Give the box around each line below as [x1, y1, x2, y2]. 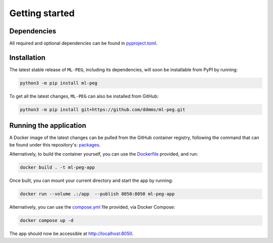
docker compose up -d [20, 218, 74, 223]
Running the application [9, 121, 86, 130]
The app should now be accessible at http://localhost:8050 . [9, 230, 134, 237]
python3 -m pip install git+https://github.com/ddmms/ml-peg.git [20, 107, 186, 112]
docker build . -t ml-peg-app [20, 165, 95, 170]
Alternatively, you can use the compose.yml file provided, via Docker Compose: [9, 204, 175, 210]
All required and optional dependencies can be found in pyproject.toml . [9, 40, 158, 46]
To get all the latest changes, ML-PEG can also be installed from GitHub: [9, 93, 159, 99]
